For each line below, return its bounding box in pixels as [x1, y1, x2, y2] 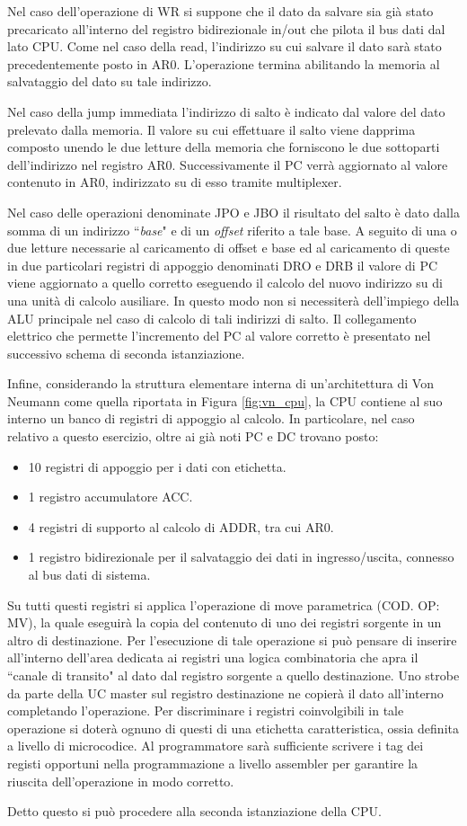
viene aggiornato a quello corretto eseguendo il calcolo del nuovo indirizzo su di [7, 273, 443, 292]
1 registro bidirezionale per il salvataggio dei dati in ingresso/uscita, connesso [28, 547, 454, 566]
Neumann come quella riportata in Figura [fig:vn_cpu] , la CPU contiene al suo [7, 391, 443, 410]
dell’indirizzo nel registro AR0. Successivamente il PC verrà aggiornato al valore [7, 155, 448, 173]
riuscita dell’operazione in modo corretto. [7, 771, 234, 790]
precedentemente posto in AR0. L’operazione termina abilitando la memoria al [7, 54, 440, 73]
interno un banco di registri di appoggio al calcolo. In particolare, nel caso [7, 409, 415, 428]
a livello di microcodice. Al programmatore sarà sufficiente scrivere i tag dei [7, 736, 424, 755]
